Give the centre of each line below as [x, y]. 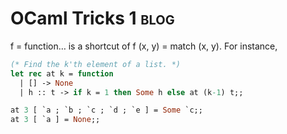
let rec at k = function [62, 73]
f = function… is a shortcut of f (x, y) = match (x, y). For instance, [144, 46]
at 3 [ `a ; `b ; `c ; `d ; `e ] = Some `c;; [106, 110]
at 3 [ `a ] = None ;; [55, 120]
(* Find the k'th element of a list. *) [96, 64]
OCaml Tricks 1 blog [92, 18]
